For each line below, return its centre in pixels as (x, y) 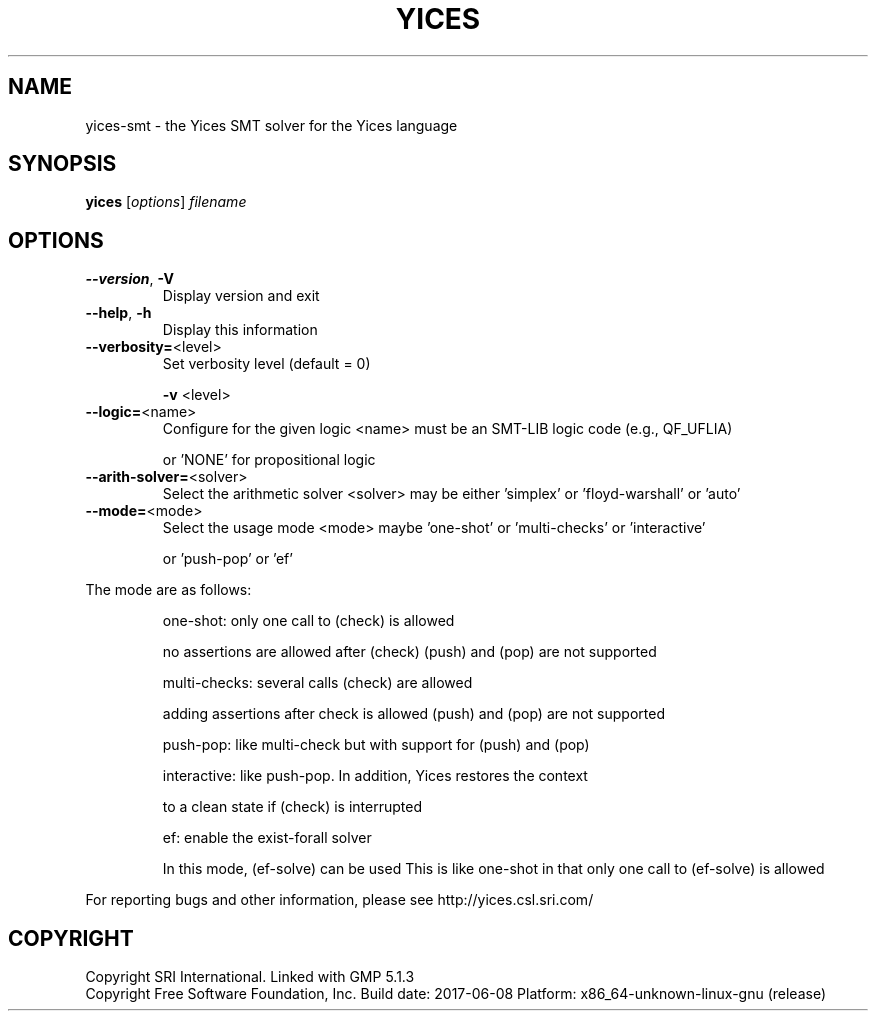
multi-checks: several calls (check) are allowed (317, 683)
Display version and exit (241, 296)
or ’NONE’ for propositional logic (269, 460)
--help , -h (118, 313)
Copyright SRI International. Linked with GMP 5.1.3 (250, 977)
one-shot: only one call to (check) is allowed (308, 621)
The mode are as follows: (168, 590)
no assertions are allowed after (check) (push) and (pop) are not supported (409, 652)
